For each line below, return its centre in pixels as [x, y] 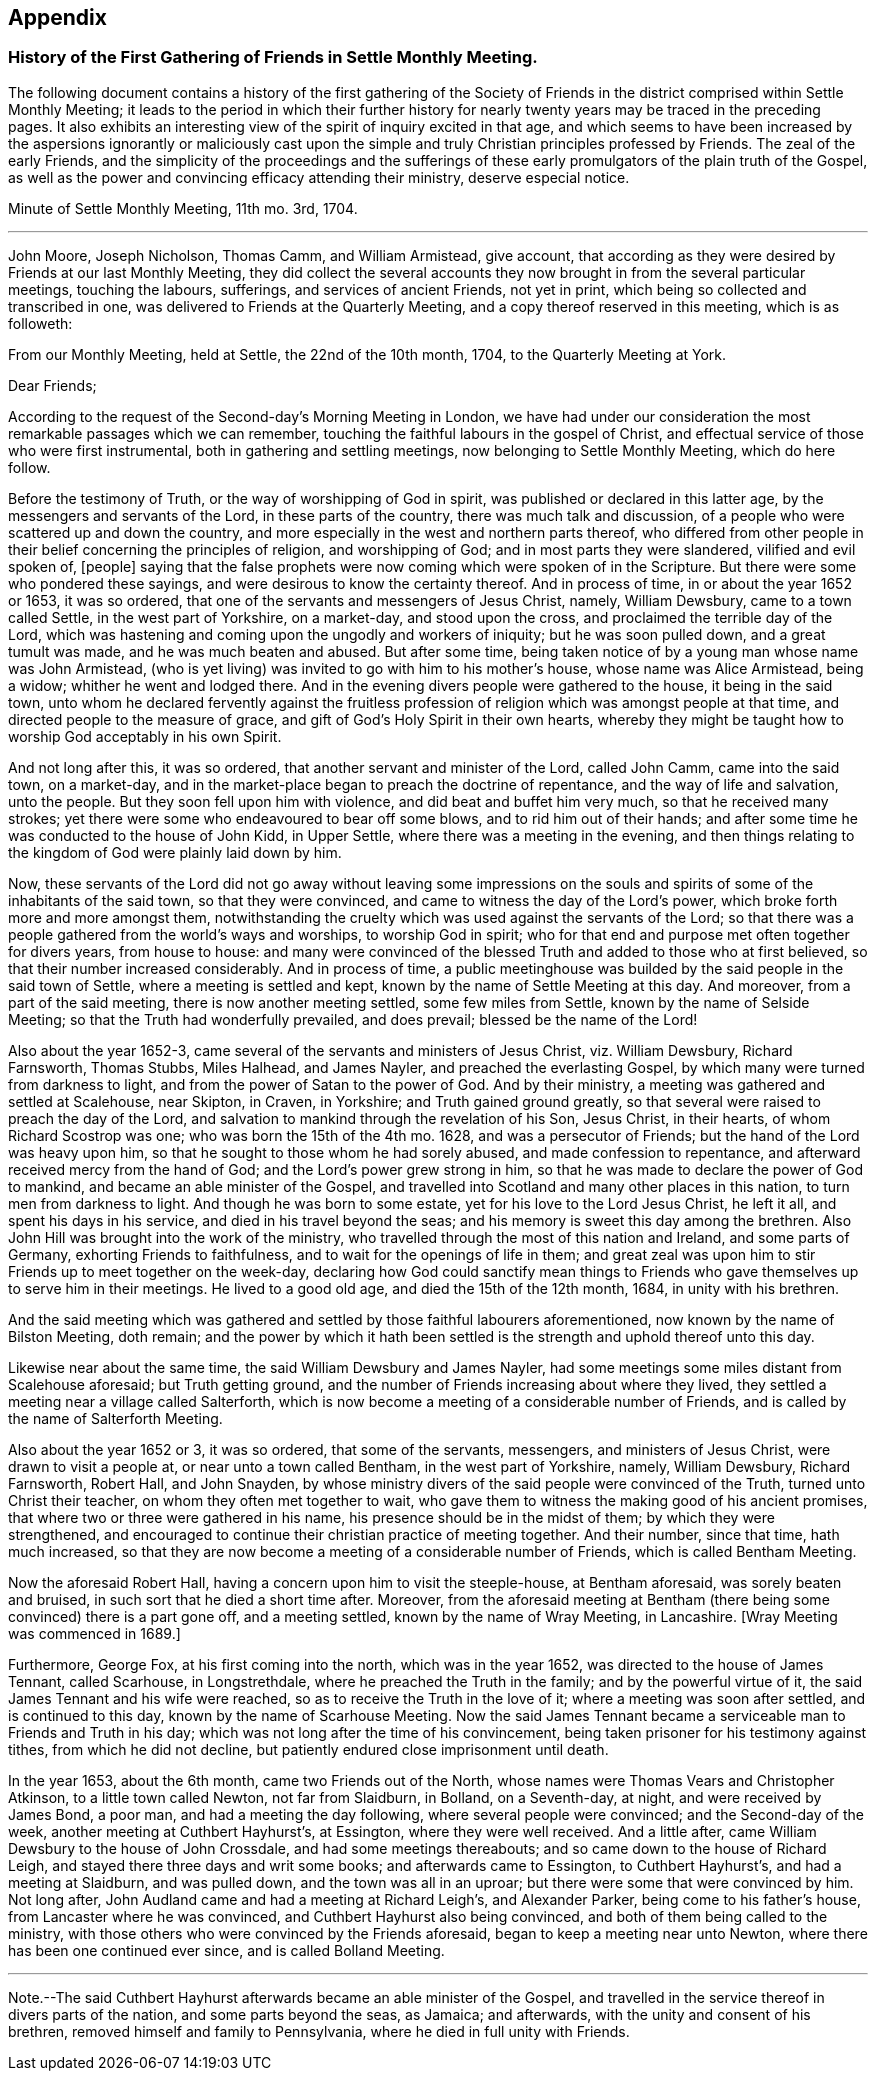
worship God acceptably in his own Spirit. [145, 736]
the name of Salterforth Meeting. [115, 1418]
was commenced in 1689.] [94, 1633]
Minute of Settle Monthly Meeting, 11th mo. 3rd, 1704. [183, 208]
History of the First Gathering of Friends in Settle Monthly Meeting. [273, 57]
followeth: [40, 323]
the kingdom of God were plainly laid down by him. [175, 852]
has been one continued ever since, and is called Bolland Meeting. [226, 1950]
